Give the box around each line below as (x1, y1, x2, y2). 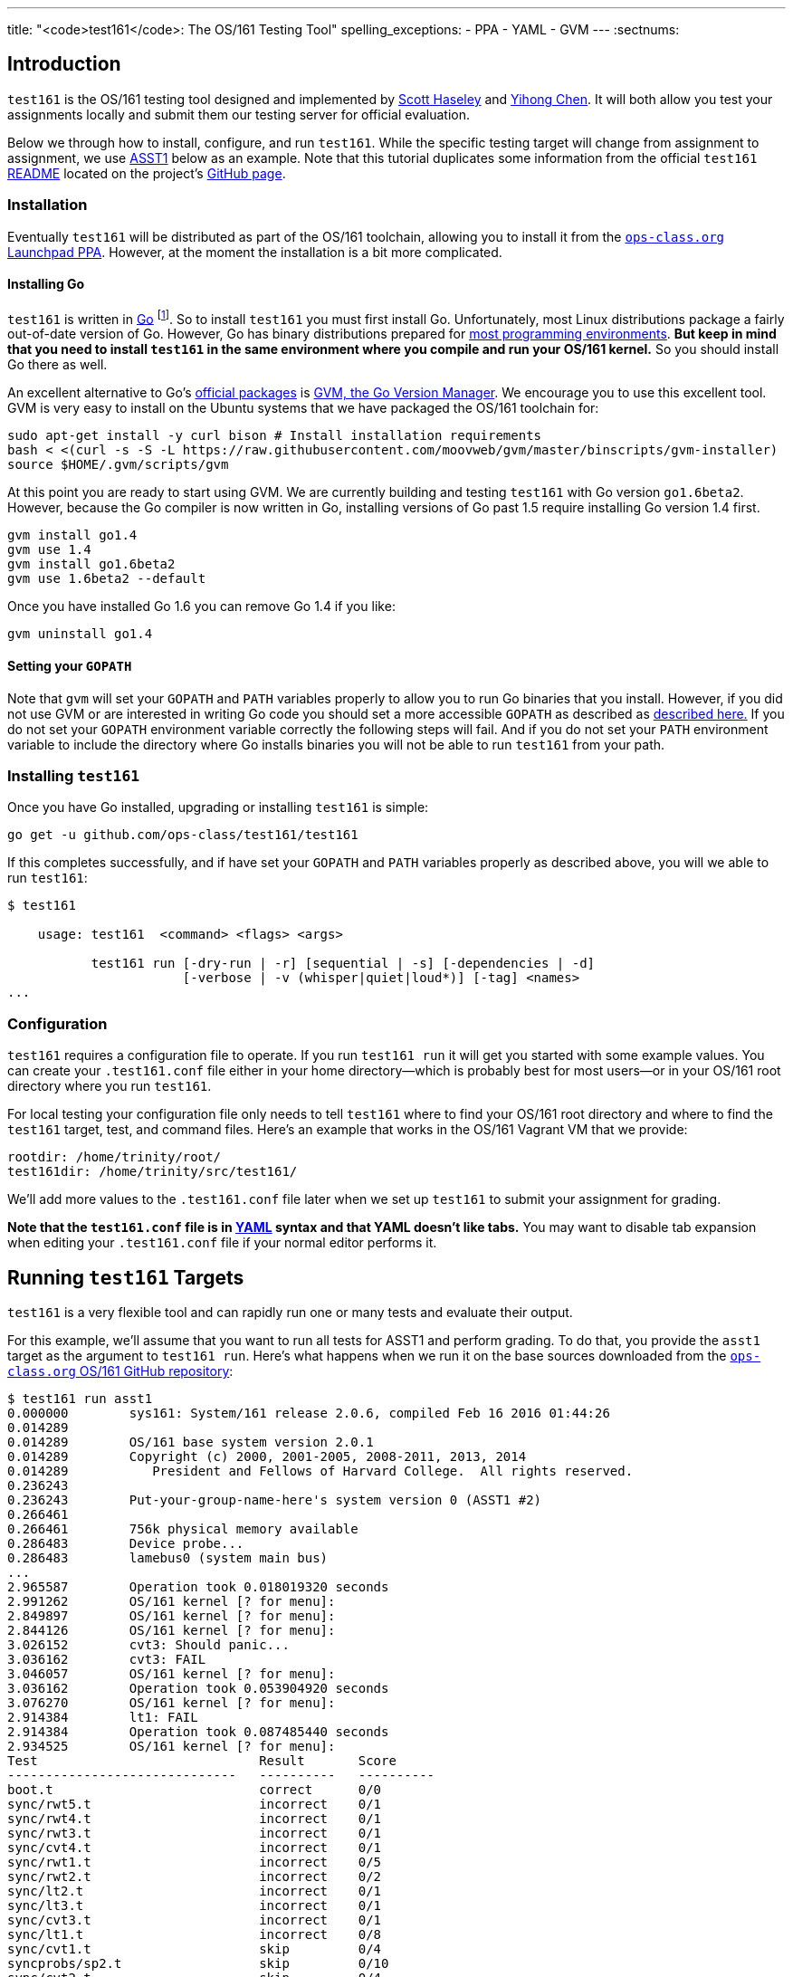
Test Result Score (7, 1753, 396, 1769)
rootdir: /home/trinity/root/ (7, 1150, 222, 1165)
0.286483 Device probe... (7, 1536, 244, 1552)
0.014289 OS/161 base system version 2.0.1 (7, 1435, 374, 1450)
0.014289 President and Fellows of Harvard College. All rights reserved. (7, 1464, 634, 1479)
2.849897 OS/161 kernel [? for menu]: (7, 1609, 336, 1624)
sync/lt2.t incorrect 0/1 (7, 1884, 382, 1899)
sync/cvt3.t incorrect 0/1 (7, 1913, 382, 1928)
